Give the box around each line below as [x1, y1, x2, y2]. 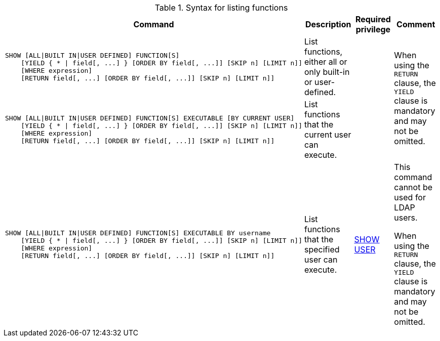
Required [355, 14, 391, 24]
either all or [304, 57, 347, 67]
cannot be [394, 182, 432, 192]
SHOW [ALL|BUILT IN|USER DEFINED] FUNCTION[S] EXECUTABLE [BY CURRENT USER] [5, 114, 295, 122]
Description [305, 19, 351, 29]
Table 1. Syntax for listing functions [154, 3, 288, 13]
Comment [396, 19, 435, 29]
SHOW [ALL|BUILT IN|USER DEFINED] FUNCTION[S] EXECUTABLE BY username [5, 229, 271, 237]
